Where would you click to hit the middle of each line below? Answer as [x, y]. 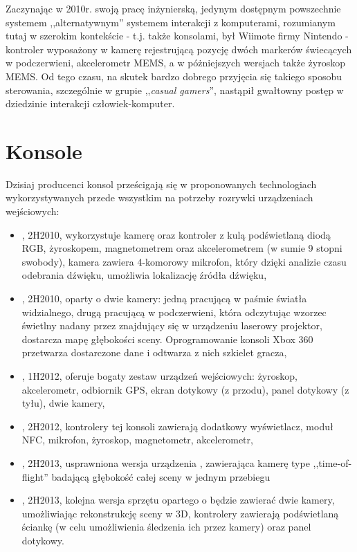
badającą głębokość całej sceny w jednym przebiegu [161, 476]
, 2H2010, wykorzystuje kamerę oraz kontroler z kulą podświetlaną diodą [176, 234]
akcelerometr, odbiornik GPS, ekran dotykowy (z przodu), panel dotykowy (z [185, 389]
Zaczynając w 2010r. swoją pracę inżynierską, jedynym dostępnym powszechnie [173, 8]
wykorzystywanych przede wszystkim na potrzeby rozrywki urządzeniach [159, 197]
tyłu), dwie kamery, [63, 403]
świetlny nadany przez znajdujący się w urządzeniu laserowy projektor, [172, 325]
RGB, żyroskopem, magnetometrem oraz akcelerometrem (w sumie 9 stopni [182, 248]
